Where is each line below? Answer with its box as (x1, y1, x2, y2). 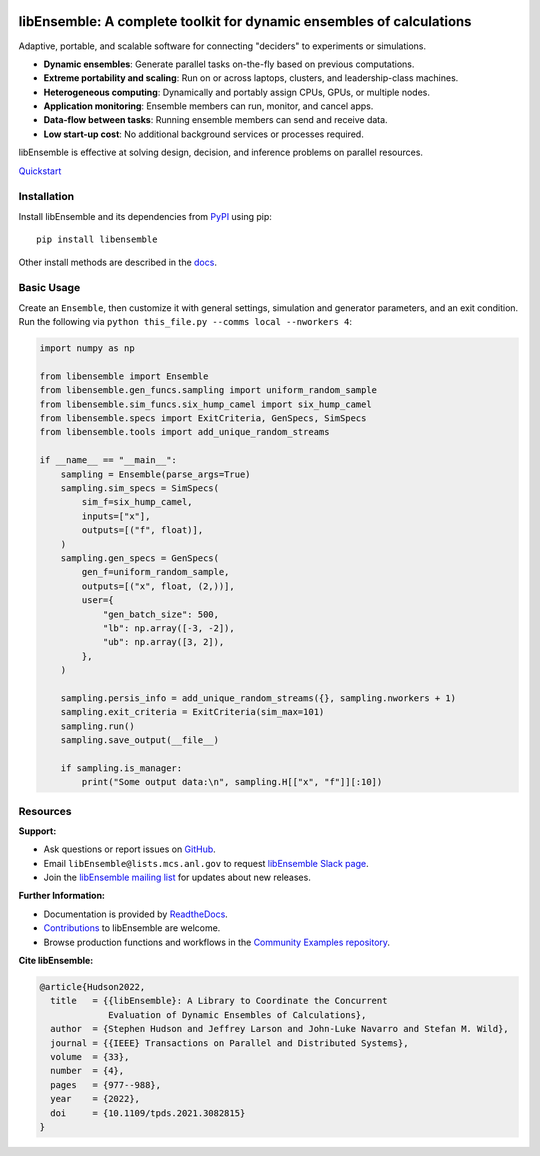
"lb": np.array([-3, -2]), (102, 622, 235, 634)
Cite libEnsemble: (18, 955, 94, 967)
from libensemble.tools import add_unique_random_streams (39, 426, 330, 438)
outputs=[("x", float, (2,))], (81, 580, 235, 592)
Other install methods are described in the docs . (18, 256, 217, 268)
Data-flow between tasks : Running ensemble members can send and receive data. (43, 114, 389, 126)
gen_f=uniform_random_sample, (81, 566, 230, 578)
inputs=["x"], (81, 510, 151, 522)
